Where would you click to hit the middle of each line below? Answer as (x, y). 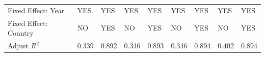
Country (21, 33)
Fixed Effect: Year (36, 10)
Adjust (18, 46)
